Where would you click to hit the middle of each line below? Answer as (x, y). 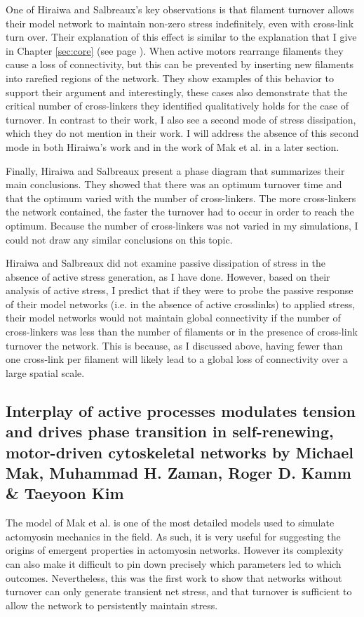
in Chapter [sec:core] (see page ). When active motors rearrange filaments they (175, 50)
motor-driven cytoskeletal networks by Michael (180, 452)
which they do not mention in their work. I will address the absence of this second (182, 133)
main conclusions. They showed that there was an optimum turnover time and (174, 184)
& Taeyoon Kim (65, 493)
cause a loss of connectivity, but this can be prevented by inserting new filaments (180, 64)
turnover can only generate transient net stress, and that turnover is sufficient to (179, 591)
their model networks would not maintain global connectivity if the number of (173, 318)
